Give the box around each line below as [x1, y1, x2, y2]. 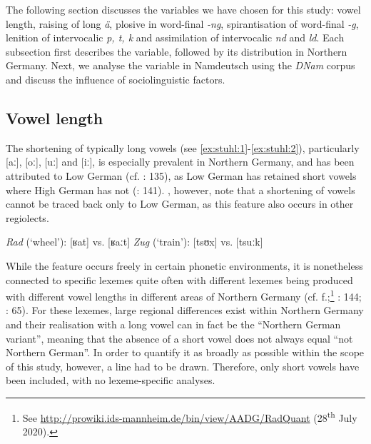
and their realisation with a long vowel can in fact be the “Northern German [6, 316, 341, 331]
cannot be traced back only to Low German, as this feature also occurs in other [6, 196, 354, 211]
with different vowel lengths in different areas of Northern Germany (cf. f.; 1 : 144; [6, 287, 362, 303]
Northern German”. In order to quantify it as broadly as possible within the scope [6, 345, 365, 360]
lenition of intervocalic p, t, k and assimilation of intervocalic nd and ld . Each [6, 30, 345, 45]
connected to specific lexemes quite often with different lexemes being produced [6, 272, 353, 287]
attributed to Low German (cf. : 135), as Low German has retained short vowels [6, 168, 357, 183]
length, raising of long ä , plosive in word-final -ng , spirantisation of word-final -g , [6, 16, 359, 31]
